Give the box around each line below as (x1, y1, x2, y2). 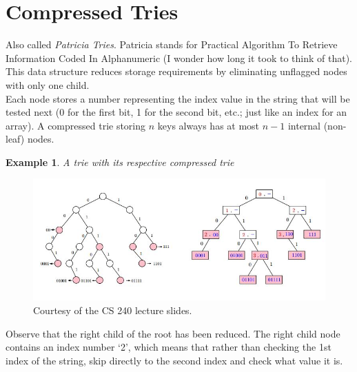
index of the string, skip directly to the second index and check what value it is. (6, 353, 343, 367)
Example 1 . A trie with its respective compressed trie (6, 154, 234, 169)
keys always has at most (157, 118, 260, 132)
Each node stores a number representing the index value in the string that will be (6, 91, 350, 105)
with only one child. (6, 77, 90, 92)
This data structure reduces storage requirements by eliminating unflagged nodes (6, 64, 347, 79)
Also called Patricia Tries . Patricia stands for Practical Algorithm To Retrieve (6, 37, 338, 52)
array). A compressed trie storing (6, 118, 146, 132)
